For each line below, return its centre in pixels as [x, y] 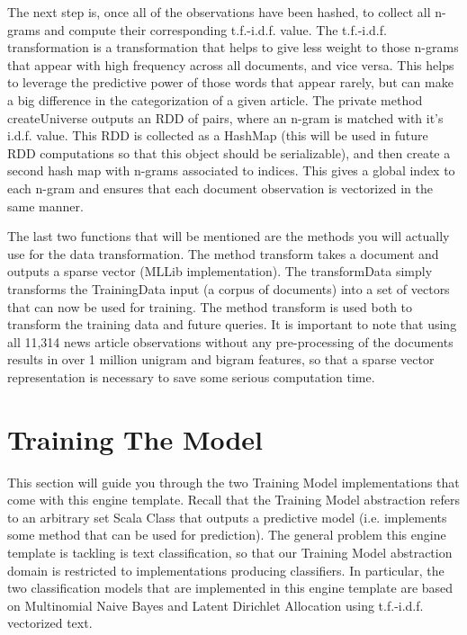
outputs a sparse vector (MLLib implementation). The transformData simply [220, 271]
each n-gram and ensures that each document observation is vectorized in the [220, 188]
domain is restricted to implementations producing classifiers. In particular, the [226, 570]
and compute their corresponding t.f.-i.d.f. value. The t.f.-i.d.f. [216, 29]
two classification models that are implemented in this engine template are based [230, 588]
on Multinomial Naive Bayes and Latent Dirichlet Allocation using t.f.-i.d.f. [216, 605]
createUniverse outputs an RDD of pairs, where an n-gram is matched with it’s [225, 117]
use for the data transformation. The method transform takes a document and [223, 253]
